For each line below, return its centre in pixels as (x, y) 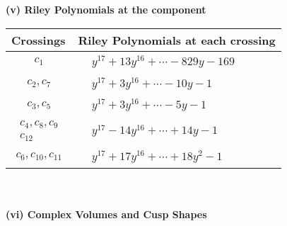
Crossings (39, 40)
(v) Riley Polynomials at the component (106, 9)
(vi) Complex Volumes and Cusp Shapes (106, 214)
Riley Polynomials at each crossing (177, 40)
